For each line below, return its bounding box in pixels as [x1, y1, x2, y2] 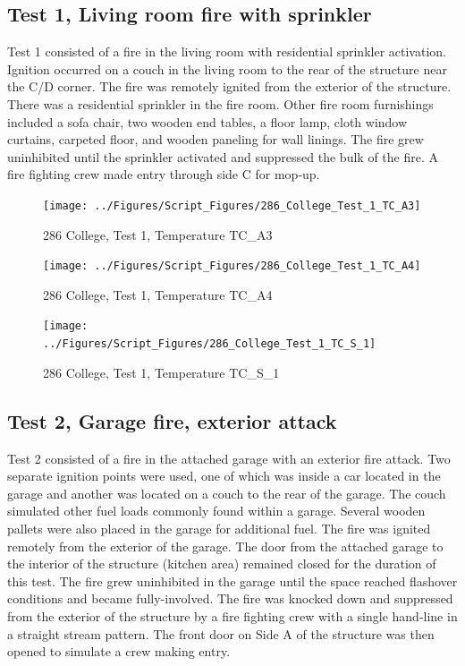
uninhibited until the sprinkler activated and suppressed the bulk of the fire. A [7, 147, 438, 166]
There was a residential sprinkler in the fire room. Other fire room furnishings [7, 94, 434, 113]
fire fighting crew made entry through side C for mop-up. [7, 165, 320, 184]
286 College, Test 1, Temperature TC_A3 [43, 225, 273, 243]
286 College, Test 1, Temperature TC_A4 [43, 285, 273, 303]
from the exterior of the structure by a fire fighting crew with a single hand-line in [7, 606, 458, 625]
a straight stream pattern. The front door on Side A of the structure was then [7, 624, 435, 643]
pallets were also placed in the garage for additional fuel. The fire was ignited [7, 518, 431, 537]
